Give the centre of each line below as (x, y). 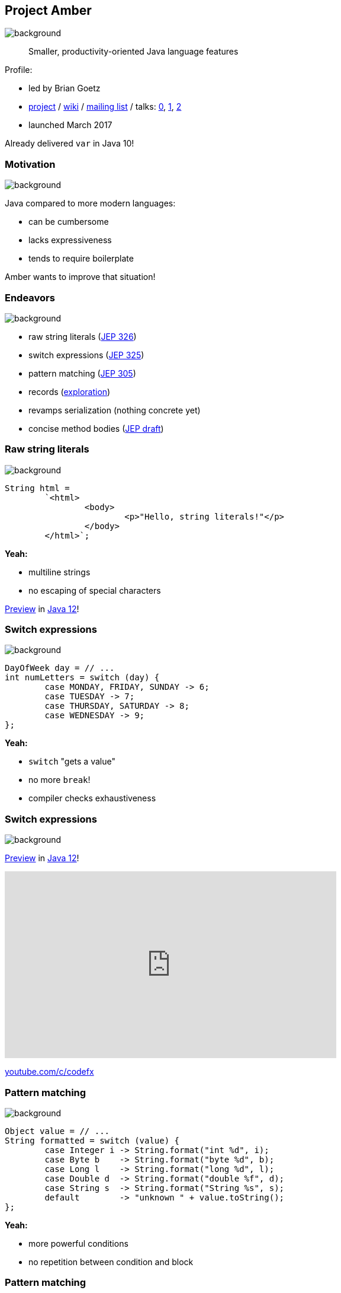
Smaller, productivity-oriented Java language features (133, 52)
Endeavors (30, 297)
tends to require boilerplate (81, 259)
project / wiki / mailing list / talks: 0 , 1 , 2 (105, 107)
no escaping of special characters (95, 590)
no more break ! (59, 780)
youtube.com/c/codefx (49, 1072)
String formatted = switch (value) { (92, 1140)
